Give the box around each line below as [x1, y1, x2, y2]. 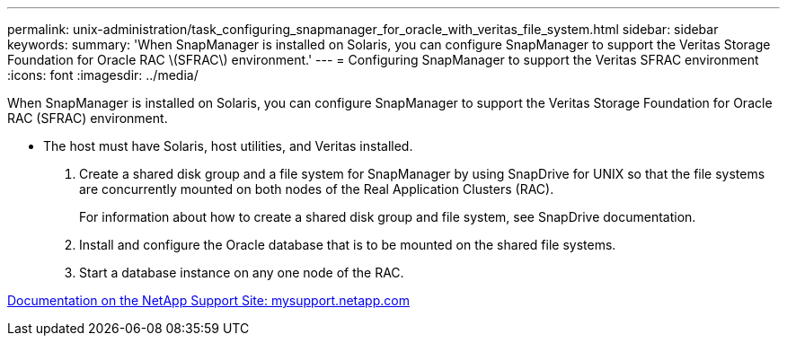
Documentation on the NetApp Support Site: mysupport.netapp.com [7, 293, 410, 308]
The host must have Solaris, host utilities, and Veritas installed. [43, 138, 413, 154]
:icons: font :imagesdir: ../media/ [7, 67, 199, 83]
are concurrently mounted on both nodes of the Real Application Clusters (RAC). [79, 181, 554, 197]
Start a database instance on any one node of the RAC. [79, 265, 404, 280]
